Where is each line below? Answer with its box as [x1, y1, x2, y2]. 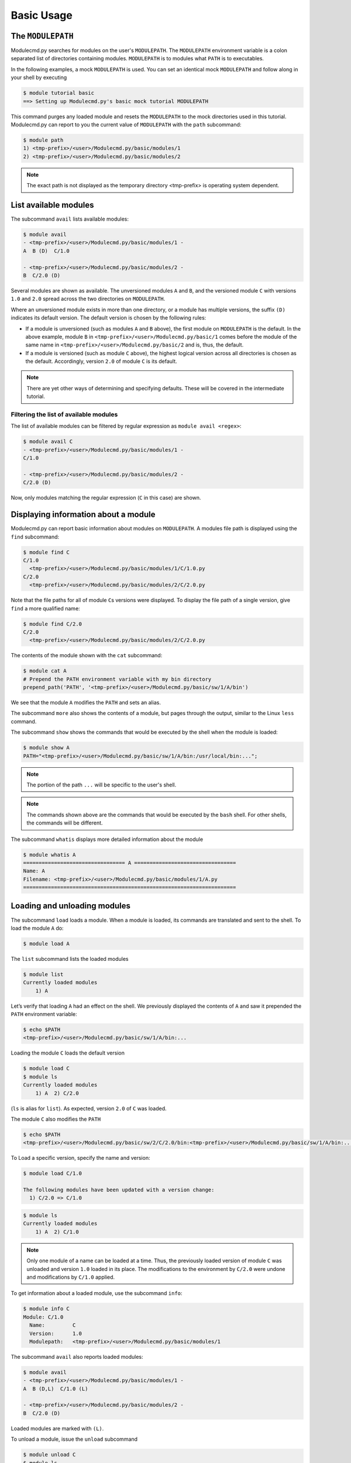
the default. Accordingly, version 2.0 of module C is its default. [25, 358, 178, 365]
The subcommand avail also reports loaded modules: [11, 1353, 143, 1360]
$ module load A [23, 940, 70, 947]
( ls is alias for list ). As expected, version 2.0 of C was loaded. [11, 1105, 167, 1112]
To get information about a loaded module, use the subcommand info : [11, 1290, 183, 1297]
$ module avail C [23, 438, 73, 445]
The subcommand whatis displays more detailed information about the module [11, 836, 204, 843]
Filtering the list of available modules [11, 410, 118, 418]
